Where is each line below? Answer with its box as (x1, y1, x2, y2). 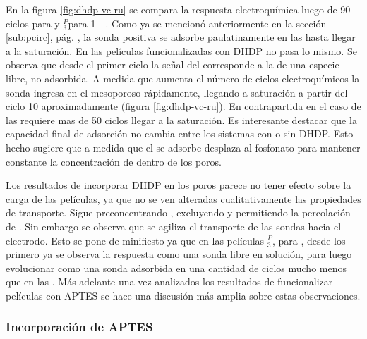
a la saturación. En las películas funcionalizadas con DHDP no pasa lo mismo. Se (6, 43, 357, 58)
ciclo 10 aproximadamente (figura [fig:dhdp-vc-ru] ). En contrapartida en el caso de (6, 99, 361, 113)
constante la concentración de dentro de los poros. (6, 154, 222, 168)
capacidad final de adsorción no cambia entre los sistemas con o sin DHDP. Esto (6, 126, 354, 141)
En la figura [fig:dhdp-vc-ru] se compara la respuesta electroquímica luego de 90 (6, 2, 351, 16)
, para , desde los (272, 233, 346, 247)
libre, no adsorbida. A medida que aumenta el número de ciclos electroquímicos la (6, 70, 360, 85)
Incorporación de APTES (6, 318, 153, 335)
